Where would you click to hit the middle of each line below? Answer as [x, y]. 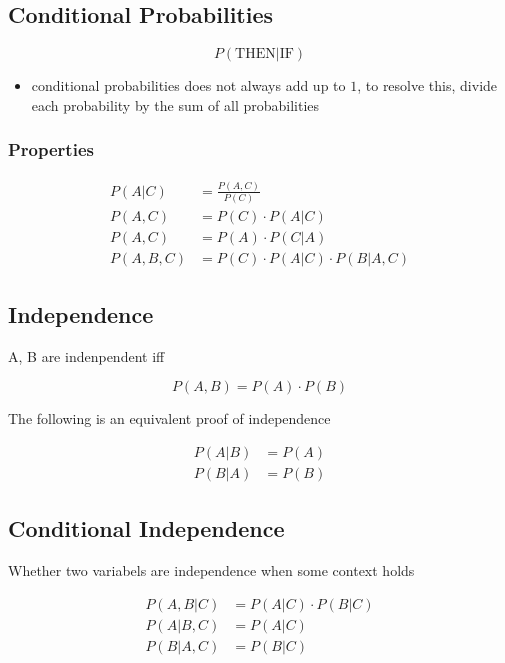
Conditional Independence [146, 528]
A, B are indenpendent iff [86, 355]
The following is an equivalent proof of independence [169, 418]
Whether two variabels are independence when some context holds [211, 570]
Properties [51, 149]
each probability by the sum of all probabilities [175, 104]
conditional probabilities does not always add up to [188, 85]
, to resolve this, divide [427, 85]
